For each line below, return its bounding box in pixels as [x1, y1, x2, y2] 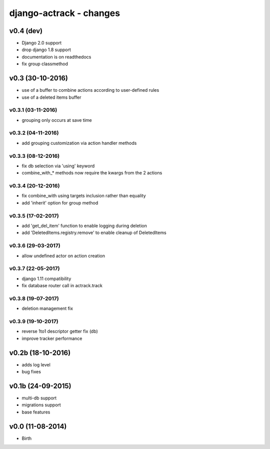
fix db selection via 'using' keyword [21, 163, 95, 169]
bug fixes [21, 369, 41, 375]
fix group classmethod [21, 61, 68, 67]
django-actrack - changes [9, 8, 120, 19]
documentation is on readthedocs [21, 54, 91, 60]
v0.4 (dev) [9, 27, 43, 35]
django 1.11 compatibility [21, 276, 71, 282]
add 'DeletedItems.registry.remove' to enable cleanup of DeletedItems [21, 230, 167, 236]
